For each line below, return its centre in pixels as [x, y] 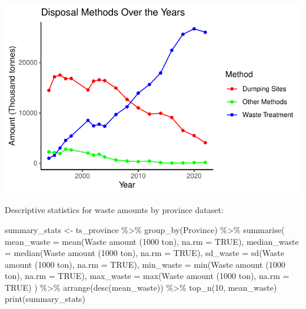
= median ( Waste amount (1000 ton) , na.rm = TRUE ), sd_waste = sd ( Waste [144, 253]
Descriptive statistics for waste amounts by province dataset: [114, 210]
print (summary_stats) [45, 299]
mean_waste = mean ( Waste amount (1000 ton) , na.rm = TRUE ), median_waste [152, 241]
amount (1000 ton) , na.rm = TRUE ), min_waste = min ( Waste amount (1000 [145, 264]
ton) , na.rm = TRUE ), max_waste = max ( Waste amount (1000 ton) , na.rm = [147, 276]
